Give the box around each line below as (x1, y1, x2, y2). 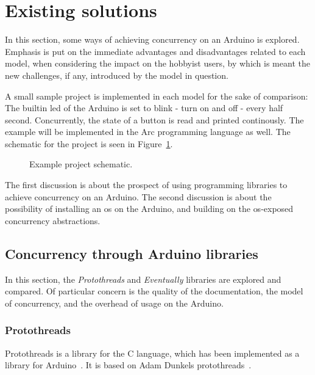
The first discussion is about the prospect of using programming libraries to (5, 178, 288, 191)
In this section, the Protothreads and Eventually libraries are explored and (5, 272, 281, 285)
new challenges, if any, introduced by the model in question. (5, 68, 228, 81)
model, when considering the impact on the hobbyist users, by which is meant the (5, 57, 310, 70)
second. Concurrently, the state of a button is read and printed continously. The (5, 113, 304, 126)
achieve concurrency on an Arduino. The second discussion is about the (5, 190, 272, 203)
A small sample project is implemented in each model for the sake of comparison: (5, 89, 308, 102)
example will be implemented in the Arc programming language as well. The (5, 125, 291, 138)
